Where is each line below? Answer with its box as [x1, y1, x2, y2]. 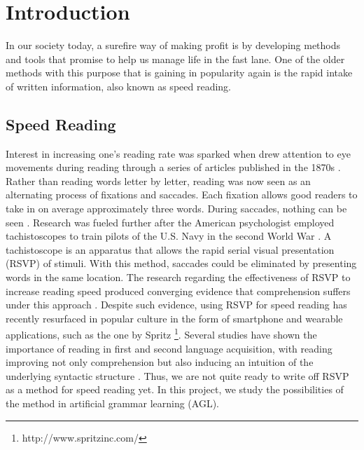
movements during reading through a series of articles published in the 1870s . [6, 160, 341, 175]
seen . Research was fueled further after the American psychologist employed [6, 214, 335, 229]
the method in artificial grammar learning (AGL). [6, 396, 219, 411]
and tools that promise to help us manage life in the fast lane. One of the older [6, 51, 345, 66]
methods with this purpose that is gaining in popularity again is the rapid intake [6, 65, 353, 80]
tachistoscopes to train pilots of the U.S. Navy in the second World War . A [6, 229, 332, 243]
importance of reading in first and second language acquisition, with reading [6, 341, 332, 355]
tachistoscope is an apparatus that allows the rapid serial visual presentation [6, 242, 335, 257]
